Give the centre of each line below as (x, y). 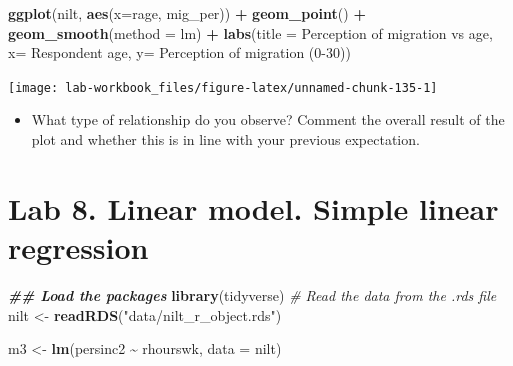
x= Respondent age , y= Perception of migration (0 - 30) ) (179, 52)
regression (78, 247)
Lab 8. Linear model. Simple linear (253, 207)
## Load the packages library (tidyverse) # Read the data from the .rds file (252, 294)
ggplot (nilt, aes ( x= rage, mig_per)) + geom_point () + (187, 13)
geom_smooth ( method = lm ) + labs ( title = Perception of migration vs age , (250, 32)
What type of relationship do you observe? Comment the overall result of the (268, 119)
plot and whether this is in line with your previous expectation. (225, 139)
